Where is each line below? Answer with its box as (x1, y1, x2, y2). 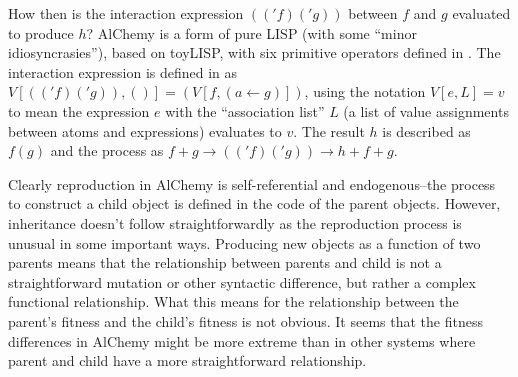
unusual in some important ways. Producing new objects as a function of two (8, 232, 481, 253)
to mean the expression (8, 100, 150, 121)
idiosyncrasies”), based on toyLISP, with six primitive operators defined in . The (8, 42, 501, 63)
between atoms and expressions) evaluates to (8, 120, 282, 141)
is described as (382, 120, 471, 141)
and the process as (50, 140, 164, 161)
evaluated (452, 3, 511, 23)
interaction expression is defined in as (8, 61, 238, 82)
